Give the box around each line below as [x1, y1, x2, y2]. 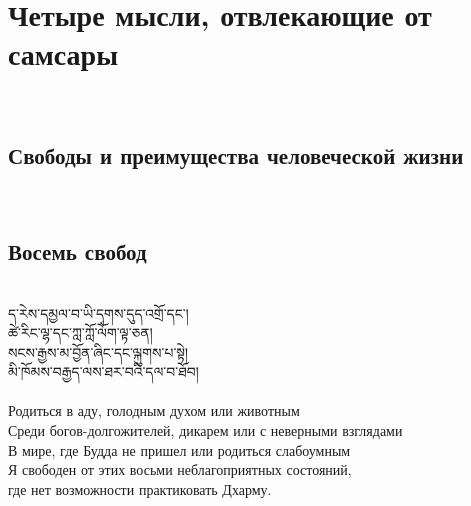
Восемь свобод [8, 236, 147, 267]
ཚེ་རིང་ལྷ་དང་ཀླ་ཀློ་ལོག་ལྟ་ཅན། [8, 322, 153, 343]
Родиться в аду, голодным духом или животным [8, 400, 300, 421]
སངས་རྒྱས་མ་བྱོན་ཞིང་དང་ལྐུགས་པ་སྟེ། [8, 341, 189, 362]
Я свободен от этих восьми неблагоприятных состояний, [8, 459, 352, 480]
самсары [8, 33, 119, 74]
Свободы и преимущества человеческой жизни [8, 140, 464, 171]
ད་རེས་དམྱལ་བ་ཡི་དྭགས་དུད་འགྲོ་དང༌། [8, 302, 189, 323]
